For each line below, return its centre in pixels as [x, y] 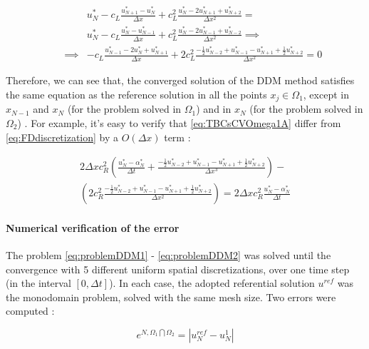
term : [177, 137]
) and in [214, 109]
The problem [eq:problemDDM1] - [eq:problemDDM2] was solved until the [168, 255]
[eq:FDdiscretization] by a [62, 137]
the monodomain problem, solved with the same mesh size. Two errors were [171, 297]
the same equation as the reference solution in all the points [136, 94]
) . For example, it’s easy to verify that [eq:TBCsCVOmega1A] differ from [179, 122]
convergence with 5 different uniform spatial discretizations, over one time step [178, 269]
